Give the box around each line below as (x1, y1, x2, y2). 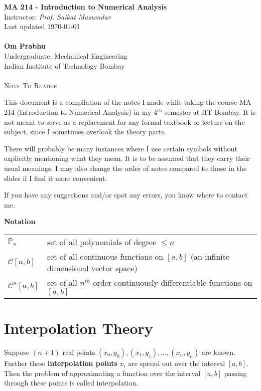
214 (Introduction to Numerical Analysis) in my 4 (4, 106, 158, 117)
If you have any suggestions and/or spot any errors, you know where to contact (4, 189, 248, 200)
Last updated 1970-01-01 (4, 21, 80, 32)
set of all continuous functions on (47, 250, 164, 262)
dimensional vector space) (47, 262, 138, 274)
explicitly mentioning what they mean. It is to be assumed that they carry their (4, 153, 250, 163)
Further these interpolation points (4, 358, 117, 368)
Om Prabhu (4, 41, 46, 51)
